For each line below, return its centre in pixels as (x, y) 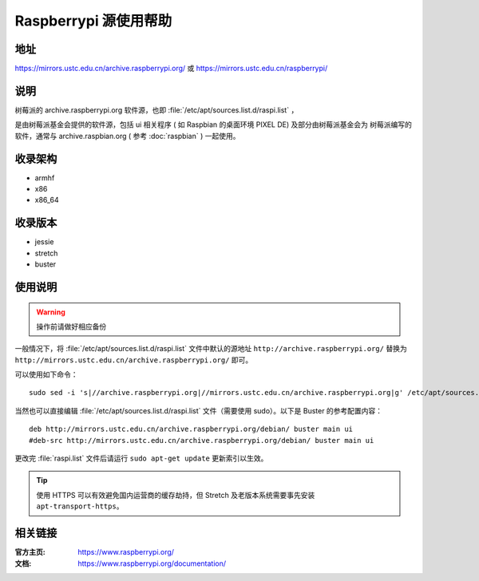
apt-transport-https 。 (80, 506)
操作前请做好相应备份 (71, 326)
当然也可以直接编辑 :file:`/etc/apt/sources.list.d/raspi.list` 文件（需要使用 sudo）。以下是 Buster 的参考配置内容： (199, 410)
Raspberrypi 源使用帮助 (93, 21)
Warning (51, 312)
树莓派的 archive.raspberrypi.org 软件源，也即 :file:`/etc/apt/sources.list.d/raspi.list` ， (156, 110)
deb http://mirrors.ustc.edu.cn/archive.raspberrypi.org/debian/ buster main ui (191, 429)
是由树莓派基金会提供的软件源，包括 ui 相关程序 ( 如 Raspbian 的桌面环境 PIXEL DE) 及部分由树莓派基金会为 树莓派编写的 (214, 125)
